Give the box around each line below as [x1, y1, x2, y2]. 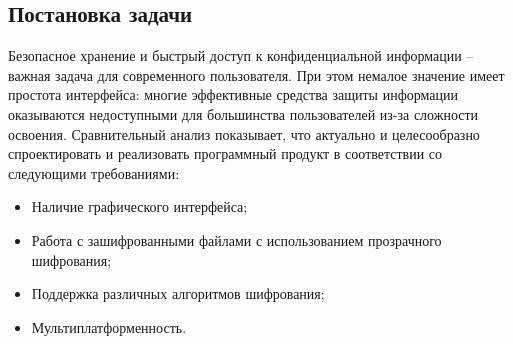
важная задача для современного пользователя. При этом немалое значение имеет [8, 64, 505, 85]
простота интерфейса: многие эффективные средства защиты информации [8, 84, 458, 105]
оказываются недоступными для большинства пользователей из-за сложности [8, 103, 479, 124]
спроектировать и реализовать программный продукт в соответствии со [8, 143, 443, 164]
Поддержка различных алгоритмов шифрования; [31, 283, 325, 304]
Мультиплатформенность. [31, 316, 187, 337]
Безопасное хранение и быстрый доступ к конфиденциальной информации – [8, 45, 474, 66]
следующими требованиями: [8, 162, 180, 183]
